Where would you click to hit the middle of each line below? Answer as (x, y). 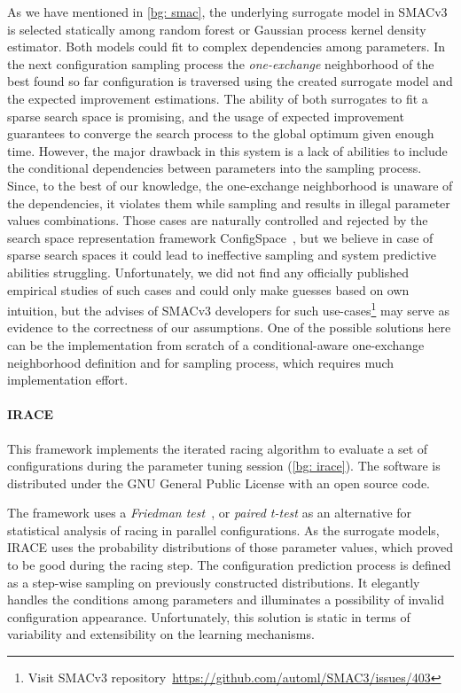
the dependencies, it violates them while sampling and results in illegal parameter (229, 202)
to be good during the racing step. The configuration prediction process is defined (229, 565)
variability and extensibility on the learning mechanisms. (161, 634)
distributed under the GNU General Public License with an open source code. (219, 483)
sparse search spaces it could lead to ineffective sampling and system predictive (222, 255)
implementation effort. (68, 380)
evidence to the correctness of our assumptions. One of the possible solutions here (229, 327)
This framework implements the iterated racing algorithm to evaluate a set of (218, 448)
